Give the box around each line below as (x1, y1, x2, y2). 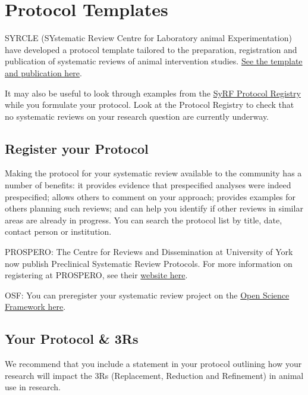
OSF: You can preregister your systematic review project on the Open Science (5, 288, 290, 301)
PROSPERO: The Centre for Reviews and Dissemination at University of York (5, 245, 293, 258)
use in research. (5, 381, 61, 393)
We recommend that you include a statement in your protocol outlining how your (5, 357, 302, 370)
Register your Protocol (5, 139, 149, 157)
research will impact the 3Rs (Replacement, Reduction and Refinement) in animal (5, 369, 304, 381)
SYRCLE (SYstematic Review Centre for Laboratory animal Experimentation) (5, 32, 292, 44)
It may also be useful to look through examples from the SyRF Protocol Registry (5, 86, 301, 99)
